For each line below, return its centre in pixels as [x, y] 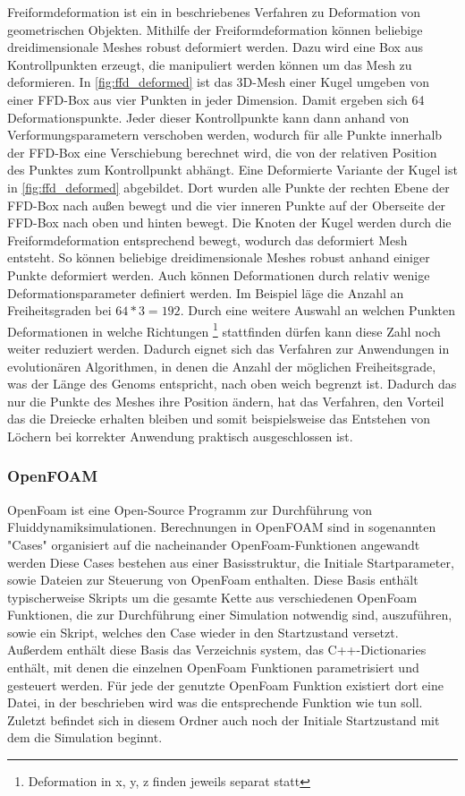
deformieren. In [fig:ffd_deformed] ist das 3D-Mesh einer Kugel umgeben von [218, 82]
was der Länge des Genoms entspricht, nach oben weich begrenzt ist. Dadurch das [232, 384]
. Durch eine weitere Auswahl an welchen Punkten [317, 310]
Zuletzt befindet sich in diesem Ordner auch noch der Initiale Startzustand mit [224, 719]
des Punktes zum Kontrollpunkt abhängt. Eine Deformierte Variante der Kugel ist [232, 170]
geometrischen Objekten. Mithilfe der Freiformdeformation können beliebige [215, 29]
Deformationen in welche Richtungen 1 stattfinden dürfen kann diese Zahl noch [224, 330]
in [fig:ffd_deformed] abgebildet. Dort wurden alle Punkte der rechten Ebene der [228, 187]
